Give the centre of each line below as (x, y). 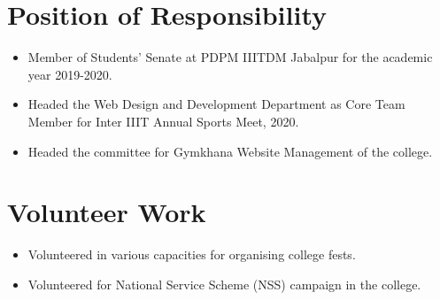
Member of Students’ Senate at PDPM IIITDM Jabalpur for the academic (230, 57)
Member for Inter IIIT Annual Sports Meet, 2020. (163, 121)
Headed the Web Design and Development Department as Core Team (216, 104)
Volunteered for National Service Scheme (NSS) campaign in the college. (224, 284)
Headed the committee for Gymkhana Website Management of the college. (230, 151)
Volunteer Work (107, 212)
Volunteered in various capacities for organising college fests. (192, 254)
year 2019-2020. (70, 74)
